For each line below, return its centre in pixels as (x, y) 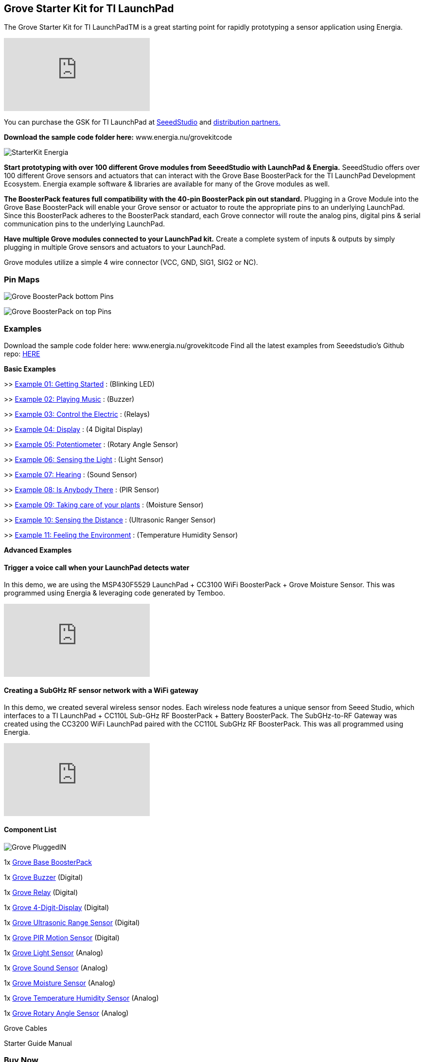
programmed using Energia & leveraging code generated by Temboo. (115, 593)
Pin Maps (22, 279)
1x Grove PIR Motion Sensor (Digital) (62, 937)
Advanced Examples (38, 550)
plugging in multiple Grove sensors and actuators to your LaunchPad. (115, 247)
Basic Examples (30, 369)
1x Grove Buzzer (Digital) (44, 877)
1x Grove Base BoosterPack (48, 862)
